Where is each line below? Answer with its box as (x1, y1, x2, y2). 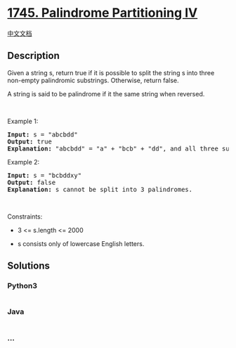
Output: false (7, 178, 56, 186)
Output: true (7, 137, 53, 146)
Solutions (7, 260, 51, 272)
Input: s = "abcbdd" (7, 130, 79, 138)
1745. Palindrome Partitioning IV (7, 5, 198, 21)
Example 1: (7, 117, 39, 125)
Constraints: (7, 212, 43, 221)
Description (7, 50, 60, 62)
